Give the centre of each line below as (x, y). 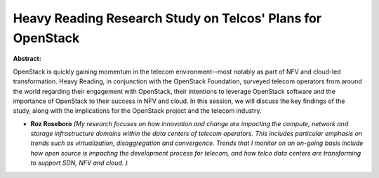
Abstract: (27, 59)
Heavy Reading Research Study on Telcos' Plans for (167, 18)
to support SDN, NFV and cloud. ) (79, 163)
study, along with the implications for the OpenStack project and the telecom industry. (137, 111)
